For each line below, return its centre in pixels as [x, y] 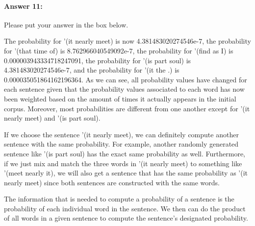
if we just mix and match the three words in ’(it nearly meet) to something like [123, 163]
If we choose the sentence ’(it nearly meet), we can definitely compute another [121, 134]
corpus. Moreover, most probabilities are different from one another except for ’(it [127, 108]
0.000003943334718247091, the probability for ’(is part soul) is [98, 60]
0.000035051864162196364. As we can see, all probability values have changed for [126, 79]
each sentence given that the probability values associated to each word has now [124, 89]
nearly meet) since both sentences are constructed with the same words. [112, 182]
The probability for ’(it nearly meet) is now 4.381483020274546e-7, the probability [127, 41]
